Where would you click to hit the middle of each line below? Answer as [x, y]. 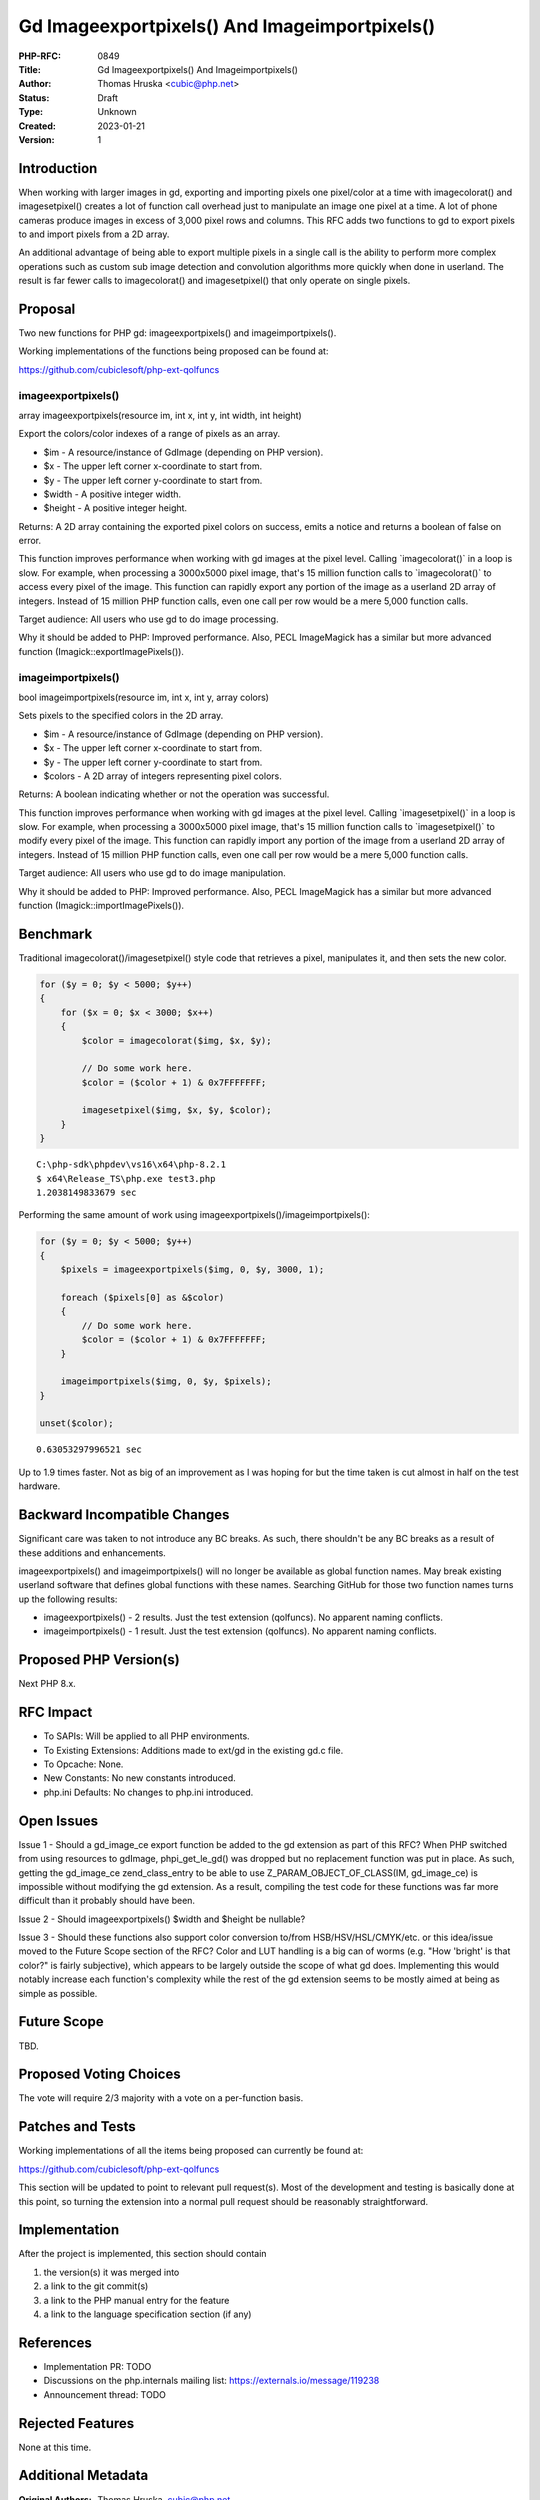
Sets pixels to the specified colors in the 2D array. [121, 716]
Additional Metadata [83, 2475]
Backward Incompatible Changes [124, 1515]
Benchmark [55, 933]
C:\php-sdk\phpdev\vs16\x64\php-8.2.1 [131, 1164]
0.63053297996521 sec [89, 1449]
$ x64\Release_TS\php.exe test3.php [126, 1178]
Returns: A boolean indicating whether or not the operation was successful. [174, 794]
